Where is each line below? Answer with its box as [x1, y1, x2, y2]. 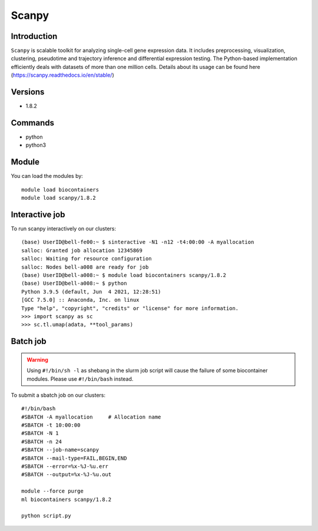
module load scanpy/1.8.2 [21, 194, 97, 202]
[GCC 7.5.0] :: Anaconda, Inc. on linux [21, 296, 140, 304]
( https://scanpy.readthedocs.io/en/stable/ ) [11, 71, 114, 79]
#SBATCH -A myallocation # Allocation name [21, 413, 161, 420]
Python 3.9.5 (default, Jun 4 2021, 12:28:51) [21, 288, 161, 295]
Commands [11, 118, 55, 128]
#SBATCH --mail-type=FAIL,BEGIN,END [21, 454, 127, 461]
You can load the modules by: [11, 173, 84, 180]
